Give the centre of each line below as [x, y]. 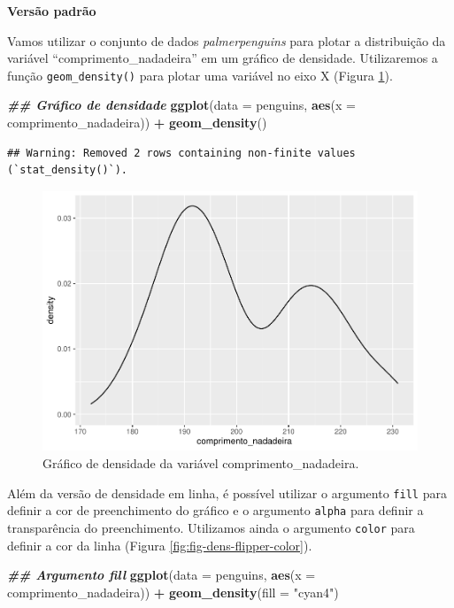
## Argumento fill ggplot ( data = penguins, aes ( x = [162, 575]
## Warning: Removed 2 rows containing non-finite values [181, 153]
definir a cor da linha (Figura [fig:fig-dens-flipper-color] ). [160, 545]
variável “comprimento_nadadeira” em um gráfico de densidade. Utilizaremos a [223, 58]
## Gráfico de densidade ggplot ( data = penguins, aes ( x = [181, 105]
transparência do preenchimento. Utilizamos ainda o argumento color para [211, 527]
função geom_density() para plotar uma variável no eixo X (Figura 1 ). [200, 75]
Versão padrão [52, 11]
